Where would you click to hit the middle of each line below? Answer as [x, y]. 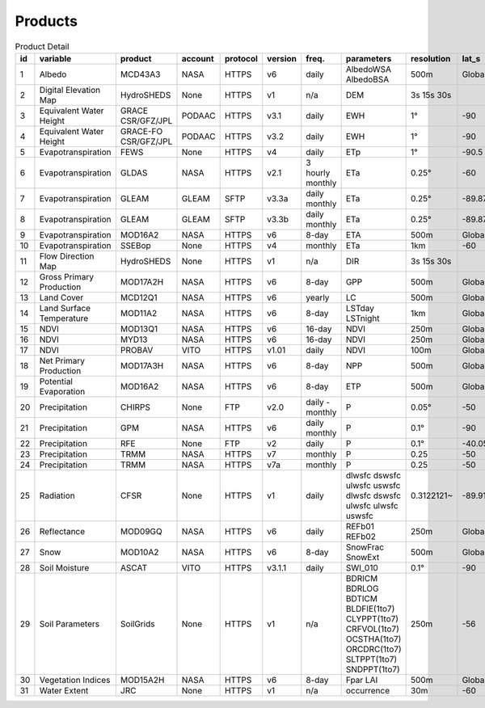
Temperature [64, 318]
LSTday [360, 308]
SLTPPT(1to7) [371, 659]
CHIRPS [135, 407]
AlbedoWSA [369, 69]
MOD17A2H [142, 281]
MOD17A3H [142, 365]
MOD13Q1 [139, 329]
